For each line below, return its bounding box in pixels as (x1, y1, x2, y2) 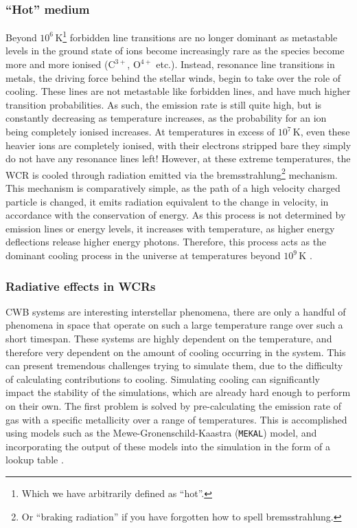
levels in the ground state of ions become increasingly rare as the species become (5, 43, 345, 58)
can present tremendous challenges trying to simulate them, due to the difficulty (5, 358, 343, 373)
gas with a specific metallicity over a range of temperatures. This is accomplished (5, 412, 347, 426)
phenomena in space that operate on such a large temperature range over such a (5, 318, 343, 332)
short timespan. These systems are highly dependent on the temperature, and (5, 331, 332, 346)
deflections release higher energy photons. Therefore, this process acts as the (5, 234, 327, 249)
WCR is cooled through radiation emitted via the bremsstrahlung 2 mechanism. (5, 165, 338, 181)
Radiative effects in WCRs (5, 277, 156, 294)
